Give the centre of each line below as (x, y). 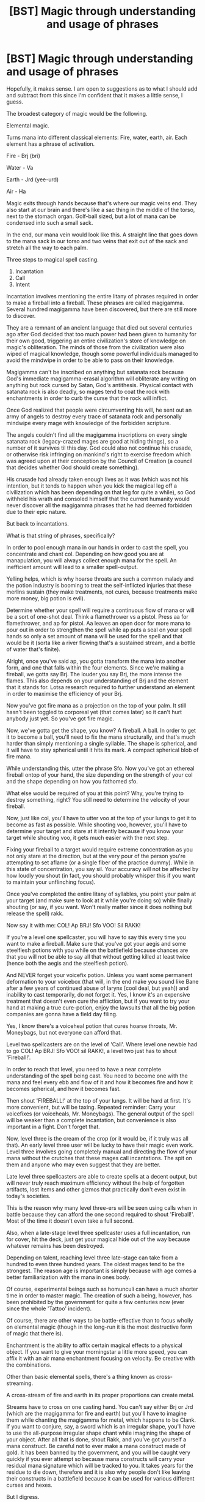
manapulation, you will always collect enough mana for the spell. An (92, 560)
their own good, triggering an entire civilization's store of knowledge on (96, 341)
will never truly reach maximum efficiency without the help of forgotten (95, 1183)
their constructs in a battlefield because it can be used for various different (100, 1478)
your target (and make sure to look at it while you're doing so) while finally (99, 900)
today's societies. (28, 1196)
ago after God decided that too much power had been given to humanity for (102, 334)
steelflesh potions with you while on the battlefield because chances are (97, 950)
